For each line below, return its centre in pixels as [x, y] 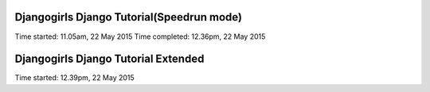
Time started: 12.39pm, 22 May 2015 [74, 78]
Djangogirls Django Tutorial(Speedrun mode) [129, 17]
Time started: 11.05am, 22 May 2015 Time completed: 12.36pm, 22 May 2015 [140, 36]
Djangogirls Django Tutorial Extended [109, 59]
